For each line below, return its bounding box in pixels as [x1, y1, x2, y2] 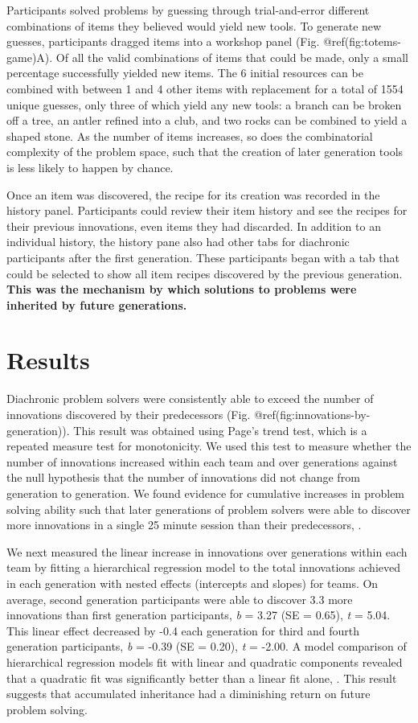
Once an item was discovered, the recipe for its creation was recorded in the [6, 186, 380, 203]
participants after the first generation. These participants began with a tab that [6, 249, 400, 265]
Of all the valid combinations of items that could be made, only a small [55, 48, 408, 65]
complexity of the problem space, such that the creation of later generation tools [6, 143, 404, 160]
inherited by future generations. [6, 296, 187, 313]
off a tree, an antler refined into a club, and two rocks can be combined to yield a [6, 112, 408, 129]
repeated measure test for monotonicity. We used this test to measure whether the [6, 437, 412, 454]
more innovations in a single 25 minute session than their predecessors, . [6, 516, 362, 533]
